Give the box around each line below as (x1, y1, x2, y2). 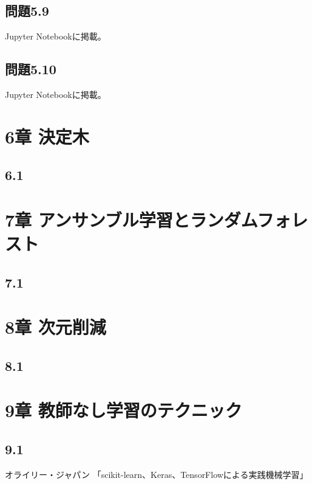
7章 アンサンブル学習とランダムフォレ (5, 207, 308, 232)
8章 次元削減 (5, 314, 106, 339)
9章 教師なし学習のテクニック (5, 398, 242, 423)
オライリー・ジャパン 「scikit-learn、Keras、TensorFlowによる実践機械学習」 (5, 468, 308, 480)
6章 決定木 (5, 123, 89, 148)
